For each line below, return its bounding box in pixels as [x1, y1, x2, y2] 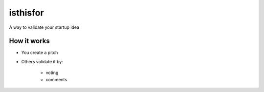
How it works [9, 37, 50, 45]
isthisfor [9, 7, 44, 18]
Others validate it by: [21, 58, 63, 64]
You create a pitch [21, 50, 58, 55]
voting [45, 70, 59, 75]
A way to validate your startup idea [9, 24, 80, 30]
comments [45, 76, 67, 82]
